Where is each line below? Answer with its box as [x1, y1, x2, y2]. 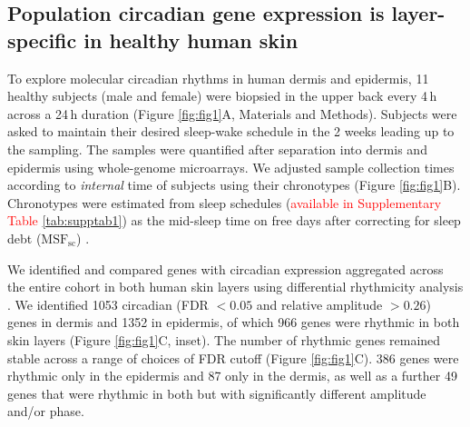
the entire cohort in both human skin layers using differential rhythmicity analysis [7, 277, 464, 296]
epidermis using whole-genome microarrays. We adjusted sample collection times [7, 157, 455, 176]
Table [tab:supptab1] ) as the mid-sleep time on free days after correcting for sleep [7, 211, 461, 230]
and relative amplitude [256, 294, 383, 313]
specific [7, 25, 77, 54]
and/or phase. [7, 402, 84, 421]
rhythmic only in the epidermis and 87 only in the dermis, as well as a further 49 [7, 366, 457, 385]
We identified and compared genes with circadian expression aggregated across [7, 259, 444, 278]
